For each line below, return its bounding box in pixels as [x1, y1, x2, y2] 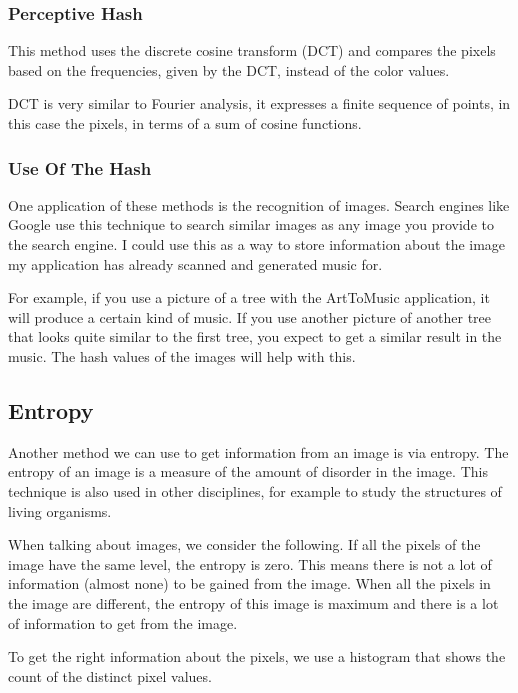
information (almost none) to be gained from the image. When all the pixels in [8, 573, 491, 594]
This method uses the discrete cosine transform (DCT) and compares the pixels [8, 40, 496, 61]
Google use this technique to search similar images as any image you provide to [8, 214, 494, 235]
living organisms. [8, 500, 112, 521]
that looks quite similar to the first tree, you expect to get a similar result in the [8, 326, 502, 347]
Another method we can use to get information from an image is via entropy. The [8, 441, 509, 462]
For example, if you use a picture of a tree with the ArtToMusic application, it [8, 287, 490, 308]
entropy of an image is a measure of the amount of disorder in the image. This [8, 461, 488, 482]
